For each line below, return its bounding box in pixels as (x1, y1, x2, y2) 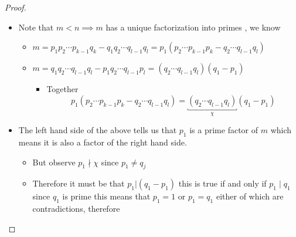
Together (46, 83, 79, 95)
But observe (32, 155, 76, 168)
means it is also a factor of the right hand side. (18, 136, 187, 148)
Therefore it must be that (32, 177, 125, 189)
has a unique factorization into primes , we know (106, 21, 281, 33)
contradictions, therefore (32, 202, 120, 215)
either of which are (216, 190, 284, 202)
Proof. (5, 1, 26, 13)
